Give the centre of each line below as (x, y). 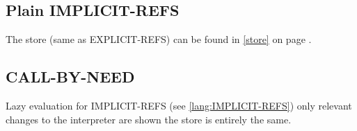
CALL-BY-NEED (70, 77)
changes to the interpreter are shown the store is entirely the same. (149, 119)
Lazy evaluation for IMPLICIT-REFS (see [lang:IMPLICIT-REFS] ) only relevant (179, 105)
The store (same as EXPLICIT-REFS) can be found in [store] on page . (159, 39)
